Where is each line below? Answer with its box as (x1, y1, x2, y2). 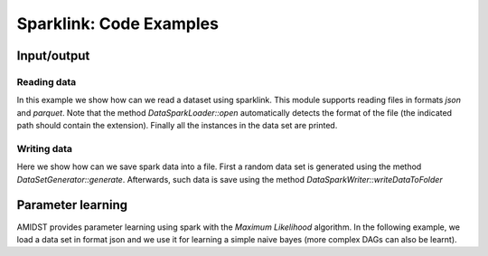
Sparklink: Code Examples (16, 14, 219, 33)
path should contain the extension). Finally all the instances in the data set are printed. (16, 120, 338, 131)
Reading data (16, 75, 77, 88)
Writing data (16, 142, 72, 155)
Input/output (16, 48, 90, 63)
